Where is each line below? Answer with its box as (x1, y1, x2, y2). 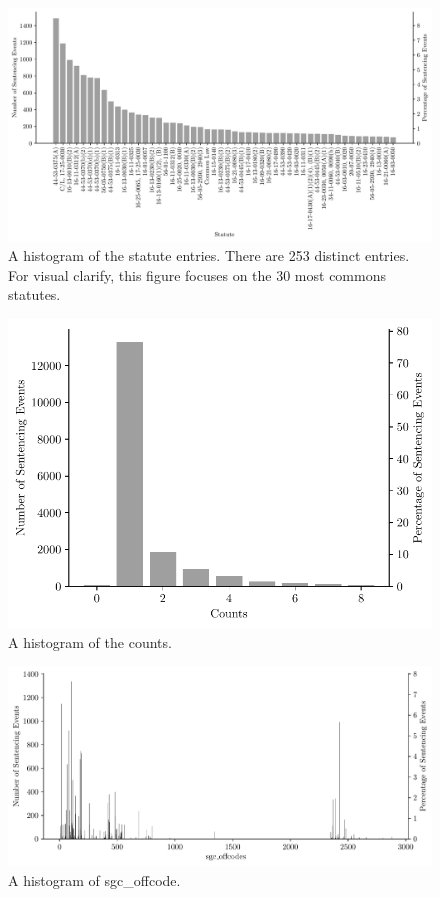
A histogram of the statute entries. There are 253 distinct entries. (8, 245, 410, 266)
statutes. (8, 284, 61, 305)
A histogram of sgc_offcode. (8, 869, 181, 890)
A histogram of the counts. (8, 631, 172, 652)
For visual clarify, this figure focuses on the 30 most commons (8, 264, 386, 285)
